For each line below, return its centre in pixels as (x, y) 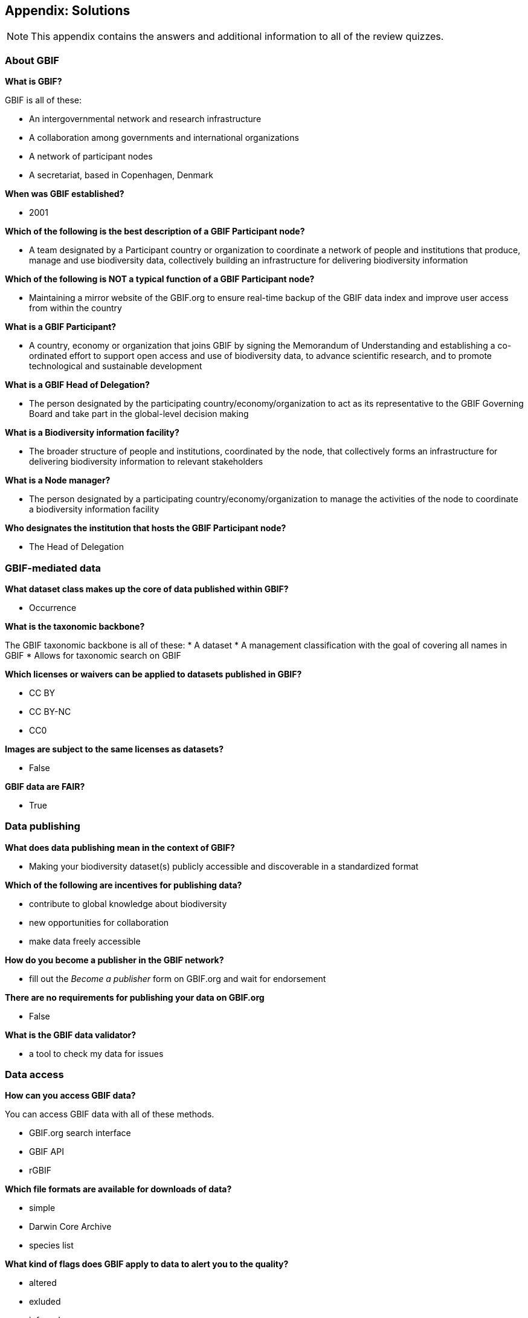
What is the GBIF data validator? (71, 1035)
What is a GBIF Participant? (61, 327)
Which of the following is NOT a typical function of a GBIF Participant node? (160, 279)
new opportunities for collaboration (99, 922)
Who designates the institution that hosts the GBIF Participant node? (146, 528)
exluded (45, 1302)
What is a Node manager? (58, 480)
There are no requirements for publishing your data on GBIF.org (135, 997)
